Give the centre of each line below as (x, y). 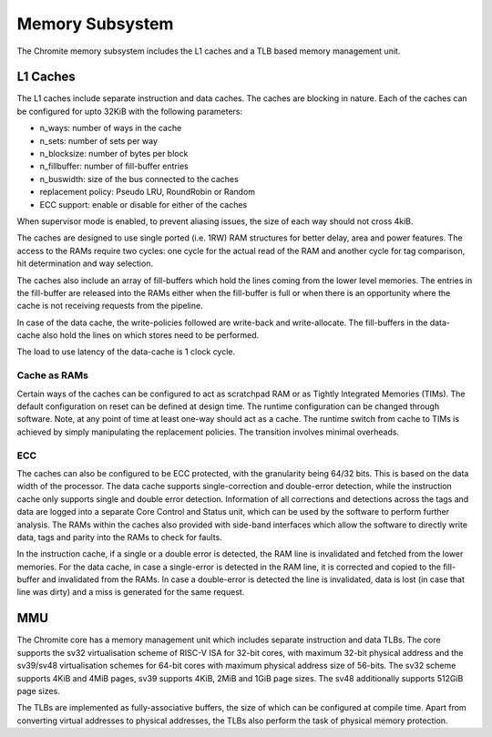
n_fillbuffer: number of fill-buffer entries (114, 166)
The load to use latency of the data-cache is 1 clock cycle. (126, 352)
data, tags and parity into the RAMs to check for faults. (119, 537)
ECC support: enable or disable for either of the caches (143, 204)
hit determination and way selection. (85, 263)
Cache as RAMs (52, 375)
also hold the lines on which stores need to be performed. (151, 335)
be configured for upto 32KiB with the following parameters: (130, 111)
